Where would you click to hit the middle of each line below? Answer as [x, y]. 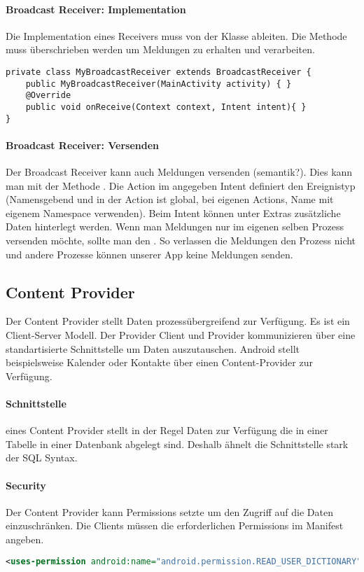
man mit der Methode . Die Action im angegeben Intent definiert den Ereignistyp [181, 185]
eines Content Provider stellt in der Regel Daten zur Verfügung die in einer [167, 430]
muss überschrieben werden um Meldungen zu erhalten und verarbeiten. [160, 49]
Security [26, 485]
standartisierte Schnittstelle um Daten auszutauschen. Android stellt [153, 348]
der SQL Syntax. [42, 458]
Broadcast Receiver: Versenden [83, 145]
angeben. [25, 539]
